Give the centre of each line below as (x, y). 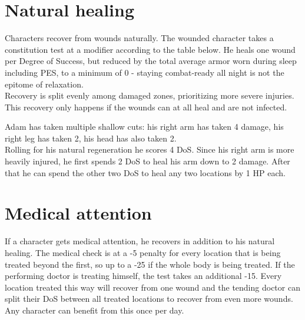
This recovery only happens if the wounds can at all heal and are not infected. (146, 107)
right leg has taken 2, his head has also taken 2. (91, 138)
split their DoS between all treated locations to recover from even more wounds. (149, 299)
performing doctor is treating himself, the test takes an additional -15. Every (143, 276)
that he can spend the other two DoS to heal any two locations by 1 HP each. (145, 172)
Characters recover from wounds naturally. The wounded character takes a (139, 38)
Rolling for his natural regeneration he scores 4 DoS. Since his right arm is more (150, 149)
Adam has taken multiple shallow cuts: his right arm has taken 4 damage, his (144, 127)
